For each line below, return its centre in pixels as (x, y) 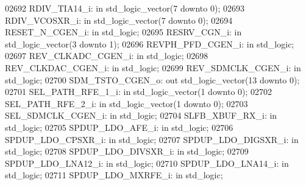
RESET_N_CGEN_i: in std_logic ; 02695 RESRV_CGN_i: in (123, 32)
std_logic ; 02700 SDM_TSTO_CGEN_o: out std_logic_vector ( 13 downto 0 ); (152, 79)
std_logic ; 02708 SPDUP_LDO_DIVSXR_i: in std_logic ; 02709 (127, 151)
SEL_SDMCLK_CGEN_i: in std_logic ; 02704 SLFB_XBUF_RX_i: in (141, 115)
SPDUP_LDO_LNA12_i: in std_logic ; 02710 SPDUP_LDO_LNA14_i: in (147, 163)
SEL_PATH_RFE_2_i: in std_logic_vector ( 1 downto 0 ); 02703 (126, 103)
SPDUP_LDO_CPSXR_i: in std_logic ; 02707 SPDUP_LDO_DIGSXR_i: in (152, 139)
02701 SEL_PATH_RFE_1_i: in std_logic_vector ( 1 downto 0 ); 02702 (139, 92)
